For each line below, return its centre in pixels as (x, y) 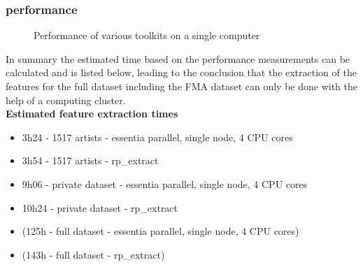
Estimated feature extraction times (92, 114)
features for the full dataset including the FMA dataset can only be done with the (181, 86)
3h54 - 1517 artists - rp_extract (90, 160)
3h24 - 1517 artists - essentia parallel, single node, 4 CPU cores (157, 137)
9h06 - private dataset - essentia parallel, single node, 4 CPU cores (165, 183)
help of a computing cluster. (66, 100)
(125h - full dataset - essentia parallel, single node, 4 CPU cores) (161, 231)
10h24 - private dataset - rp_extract (100, 207)
